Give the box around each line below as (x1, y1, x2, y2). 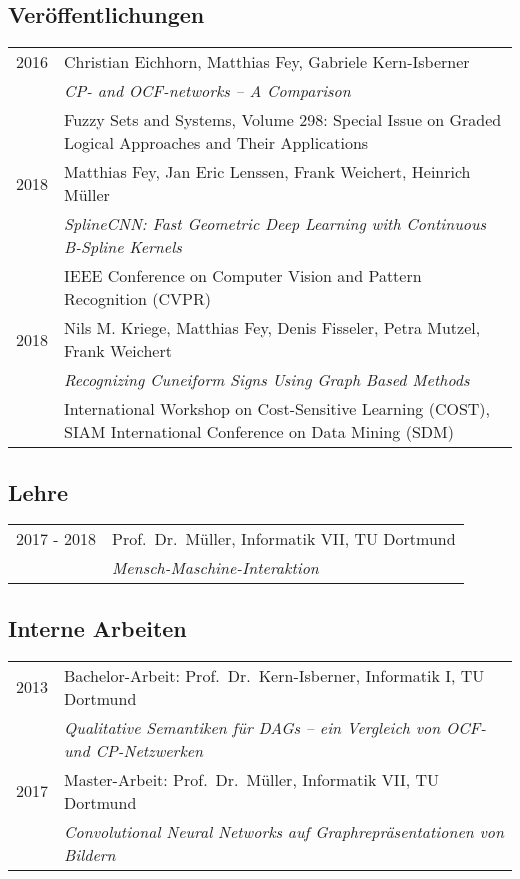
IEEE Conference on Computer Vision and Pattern (64, 264, 422, 288)
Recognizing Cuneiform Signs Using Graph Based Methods (64, 368, 470, 392)
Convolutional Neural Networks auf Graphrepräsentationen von (64, 819, 505, 843)
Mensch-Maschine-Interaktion (111, 556, 319, 580)
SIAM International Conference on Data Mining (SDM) (64, 420, 454, 444)
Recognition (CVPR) (64, 287, 211, 311)
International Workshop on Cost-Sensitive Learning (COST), (64, 397, 491, 421)
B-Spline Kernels (64, 235, 182, 259)
